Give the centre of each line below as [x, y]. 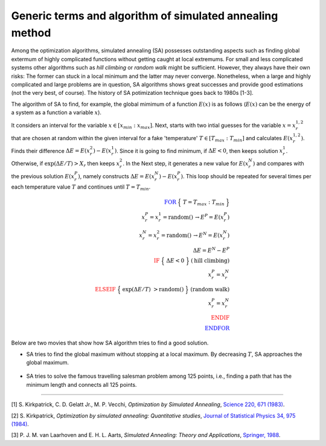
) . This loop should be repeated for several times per [246, 176]
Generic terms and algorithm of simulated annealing [145, 16]
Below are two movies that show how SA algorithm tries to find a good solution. [110, 343]
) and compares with [278, 164]
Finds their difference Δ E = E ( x [51, 150]
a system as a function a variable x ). [56, 112]
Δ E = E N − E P [211, 250]
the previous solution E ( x [43, 176]
